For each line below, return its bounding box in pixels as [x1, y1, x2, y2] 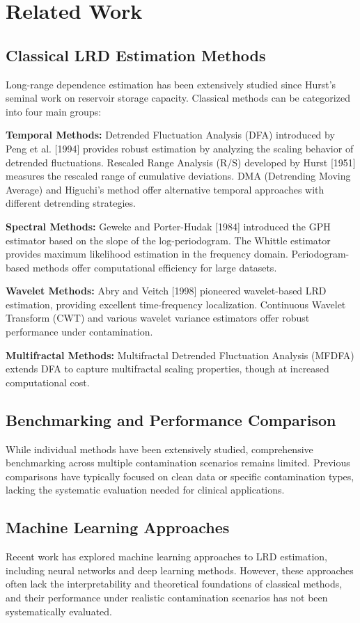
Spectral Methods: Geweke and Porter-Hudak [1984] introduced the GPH [6, 219, 331, 233]
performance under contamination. [6, 324, 153, 339]
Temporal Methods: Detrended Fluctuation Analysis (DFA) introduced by [6, 127, 335, 142]
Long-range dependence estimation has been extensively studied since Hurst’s [6, 77, 336, 91]
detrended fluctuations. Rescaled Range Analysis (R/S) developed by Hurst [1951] [6, 155, 356, 169]
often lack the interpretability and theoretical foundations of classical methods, [6, 576, 343, 591]
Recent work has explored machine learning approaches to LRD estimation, [6, 549, 327, 564]
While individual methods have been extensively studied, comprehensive [6, 441, 313, 456]
